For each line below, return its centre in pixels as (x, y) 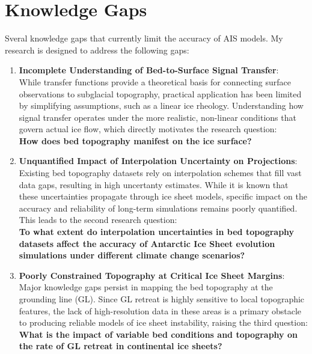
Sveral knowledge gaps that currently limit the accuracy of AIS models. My (144, 38)
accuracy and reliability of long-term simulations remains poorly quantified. (158, 208)
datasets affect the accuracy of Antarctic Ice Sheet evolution (147, 243)
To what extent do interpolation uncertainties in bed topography (157, 232)
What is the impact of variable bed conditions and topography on (158, 334)
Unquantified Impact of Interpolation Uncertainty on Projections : (158, 161)
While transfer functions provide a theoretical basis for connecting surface (155, 81)
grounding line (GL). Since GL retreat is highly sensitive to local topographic (162, 299)
